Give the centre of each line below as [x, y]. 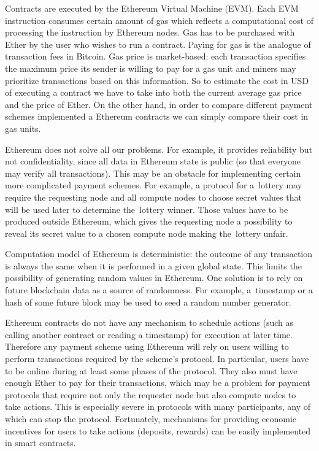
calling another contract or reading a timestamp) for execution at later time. [149, 334]
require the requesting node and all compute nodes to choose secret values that [153, 197]
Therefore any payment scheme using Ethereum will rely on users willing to [147, 346]
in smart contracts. [40, 443]
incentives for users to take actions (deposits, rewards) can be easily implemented [158, 430]
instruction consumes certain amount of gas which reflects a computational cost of [159, 20]
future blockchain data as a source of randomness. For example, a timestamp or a [159, 290]
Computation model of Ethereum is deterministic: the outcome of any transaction [159, 254]
